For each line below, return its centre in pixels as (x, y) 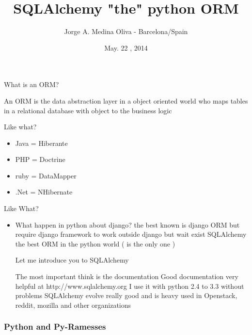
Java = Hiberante (41, 143)
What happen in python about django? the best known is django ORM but (127, 224)
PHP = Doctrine (40, 159)
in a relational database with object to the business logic (88, 110)
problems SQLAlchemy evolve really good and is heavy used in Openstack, (126, 295)
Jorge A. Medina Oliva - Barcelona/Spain (126, 31)
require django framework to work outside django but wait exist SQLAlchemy (131, 234)
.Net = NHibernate (44, 192)
